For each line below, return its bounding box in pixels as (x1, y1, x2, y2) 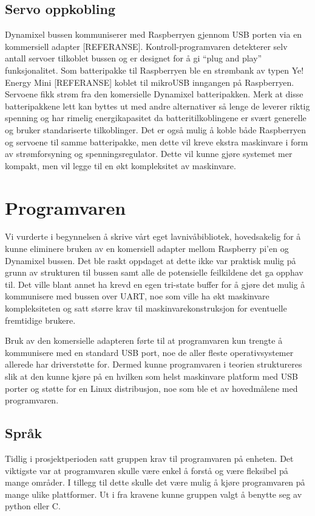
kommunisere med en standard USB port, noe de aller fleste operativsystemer (5, 346, 294, 358)
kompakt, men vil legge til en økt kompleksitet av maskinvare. (5, 159, 236, 172)
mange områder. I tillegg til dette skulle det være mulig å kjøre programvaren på (5, 476, 305, 489)
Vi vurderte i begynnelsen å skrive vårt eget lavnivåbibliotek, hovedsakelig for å (5, 230, 301, 243)
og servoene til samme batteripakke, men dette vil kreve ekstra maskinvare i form (5, 135, 308, 148)
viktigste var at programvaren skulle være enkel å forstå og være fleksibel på (5, 464, 288, 476)
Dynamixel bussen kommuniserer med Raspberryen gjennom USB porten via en (5, 28, 302, 41)
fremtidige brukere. (5, 313, 76, 326)
